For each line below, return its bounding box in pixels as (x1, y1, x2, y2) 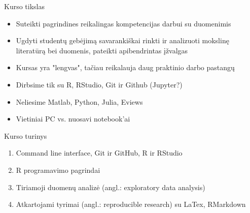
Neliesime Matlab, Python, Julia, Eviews (16, 96, 143, 107)
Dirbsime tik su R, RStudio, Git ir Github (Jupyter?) (16, 79, 183, 89)
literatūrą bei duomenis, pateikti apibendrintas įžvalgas (16, 45, 188, 55)
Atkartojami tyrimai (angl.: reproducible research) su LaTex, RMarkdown (16, 199, 246, 209)
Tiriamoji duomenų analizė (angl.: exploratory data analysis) (16, 181, 205, 192)
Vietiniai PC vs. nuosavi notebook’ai (16, 113, 130, 124)
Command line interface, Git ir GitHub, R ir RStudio (16, 147, 183, 158)
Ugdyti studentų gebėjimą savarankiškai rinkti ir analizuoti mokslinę (16, 35, 229, 46)
